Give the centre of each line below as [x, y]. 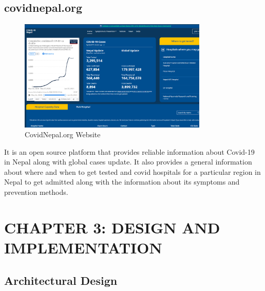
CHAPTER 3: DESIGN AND [112, 227]
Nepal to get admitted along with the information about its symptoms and [122, 182]
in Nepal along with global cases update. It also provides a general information [128, 162]
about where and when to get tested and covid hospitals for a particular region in [132, 171]
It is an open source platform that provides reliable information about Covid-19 [129, 151]
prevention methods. [36, 192]
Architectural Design [61, 280]
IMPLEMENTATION [83, 248]
